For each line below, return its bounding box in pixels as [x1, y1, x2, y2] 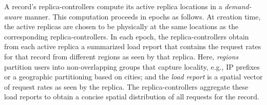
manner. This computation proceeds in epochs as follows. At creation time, [24, 11, 261, 22]
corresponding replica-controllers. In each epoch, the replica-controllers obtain [4, 31, 249, 41]
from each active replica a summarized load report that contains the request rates [4, 41, 261, 52]
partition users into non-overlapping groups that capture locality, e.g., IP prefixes [4, 61, 260, 72]
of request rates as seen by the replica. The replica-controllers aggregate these [4, 81, 249, 92]
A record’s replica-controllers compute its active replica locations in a [4, 1, 222, 11]
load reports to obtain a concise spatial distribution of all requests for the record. [4, 91, 259, 102]
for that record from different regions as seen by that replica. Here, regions [4, 51, 239, 61]
